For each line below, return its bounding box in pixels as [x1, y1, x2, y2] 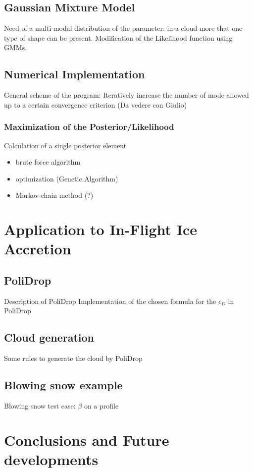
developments [4, 449, 99, 469]
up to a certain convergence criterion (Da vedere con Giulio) [4, 99, 187, 110]
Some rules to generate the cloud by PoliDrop [4, 353, 143, 363]
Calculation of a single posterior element [4, 140, 127, 150]
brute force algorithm [15, 157, 81, 167]
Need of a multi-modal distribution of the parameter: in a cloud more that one [4, 23, 243, 33]
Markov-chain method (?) [15, 190, 94, 200]
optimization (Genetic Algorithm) [15, 173, 118, 183]
